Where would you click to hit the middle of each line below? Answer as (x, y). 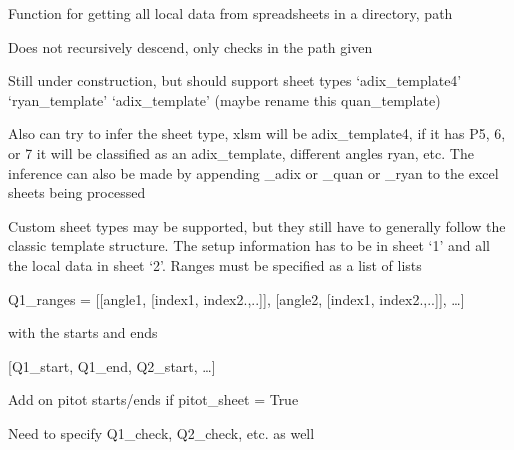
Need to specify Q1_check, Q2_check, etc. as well (161, 432)
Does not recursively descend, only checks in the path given (190, 46)
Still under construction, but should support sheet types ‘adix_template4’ (235, 80)
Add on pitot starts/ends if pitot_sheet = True (153, 399)
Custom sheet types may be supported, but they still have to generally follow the (257, 225)
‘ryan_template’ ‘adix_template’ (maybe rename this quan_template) (224, 99)
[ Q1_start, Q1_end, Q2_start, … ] (112, 365)
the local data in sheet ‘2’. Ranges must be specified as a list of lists (215, 264)
